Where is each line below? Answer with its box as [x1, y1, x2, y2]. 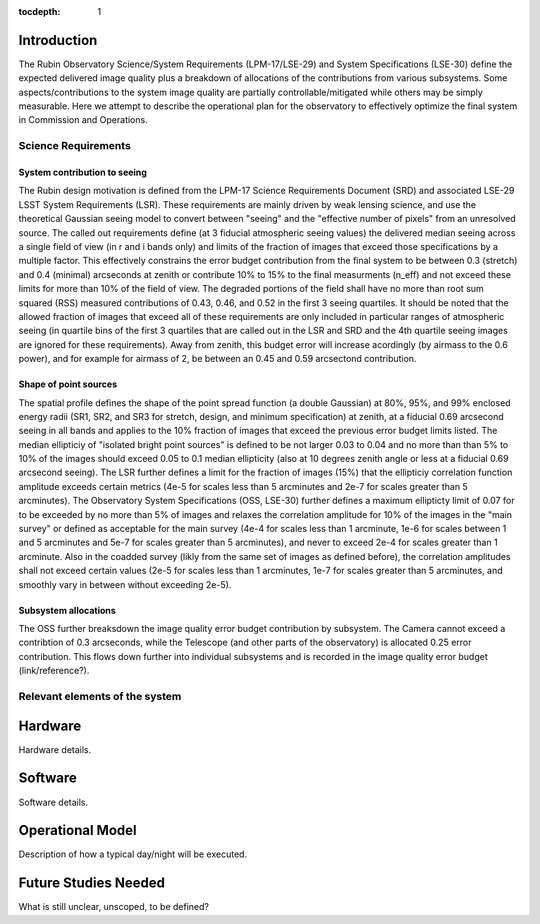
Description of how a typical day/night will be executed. [18, 848, 248, 860]
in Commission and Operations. [18, 114, 149, 126]
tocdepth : [18, 6, 61, 17]
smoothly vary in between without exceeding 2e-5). [18, 578, 232, 590]
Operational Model [18, 822, 137, 839]
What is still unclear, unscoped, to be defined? [18, 901, 210, 913]
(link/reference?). [18, 665, 90, 677]
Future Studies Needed [18, 875, 165, 892]
